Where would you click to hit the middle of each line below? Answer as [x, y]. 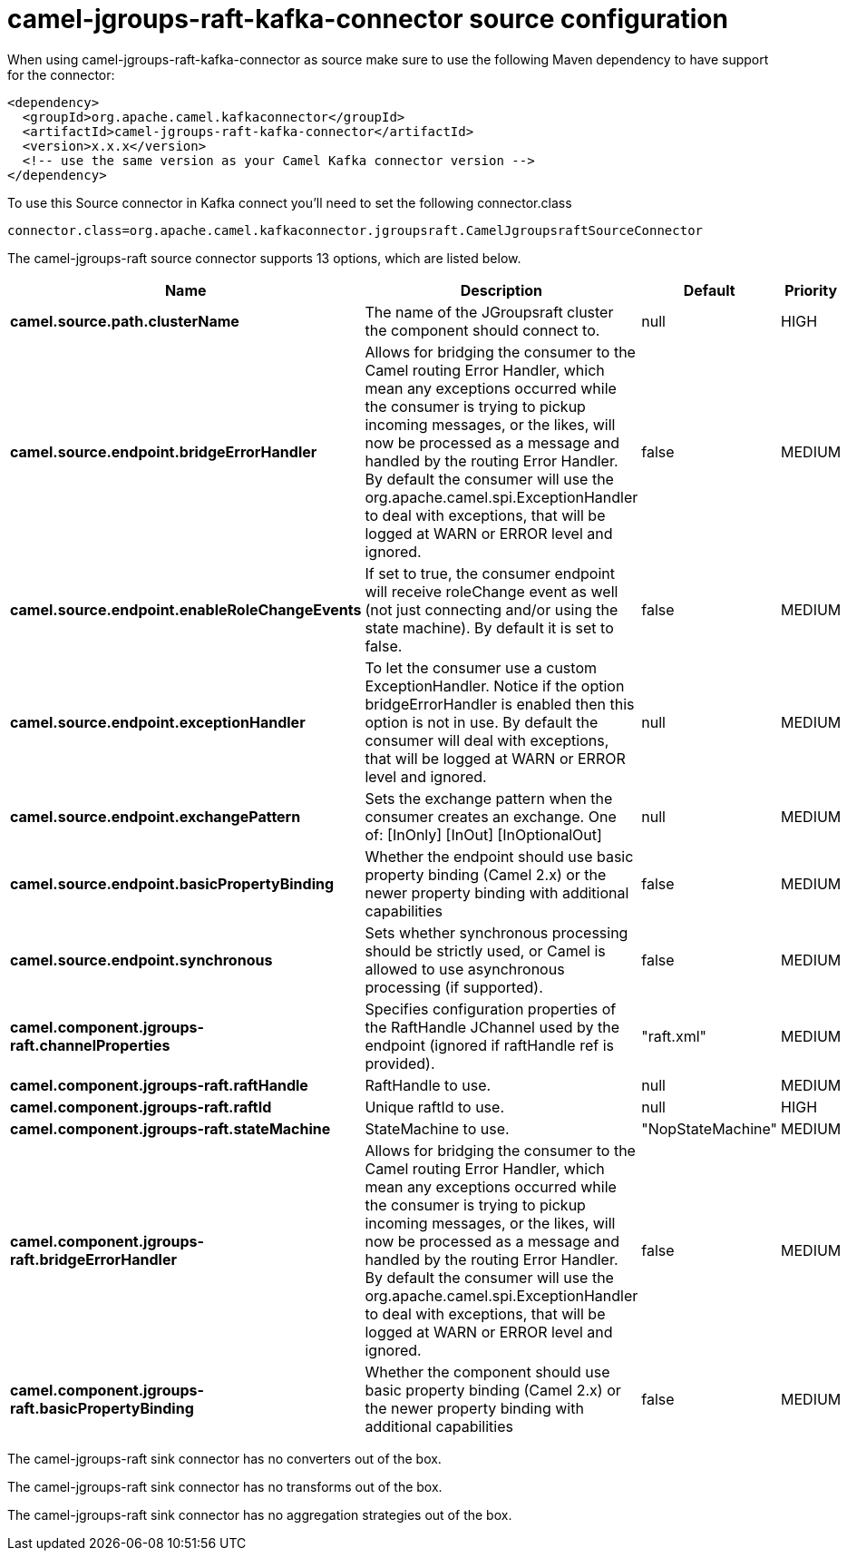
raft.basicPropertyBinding [102, 1408]
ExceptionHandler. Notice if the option [495, 686]
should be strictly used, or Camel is [485, 950]
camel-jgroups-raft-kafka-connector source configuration [368, 19]
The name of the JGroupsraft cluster [489, 312]
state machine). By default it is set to [489, 627]
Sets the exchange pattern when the [489, 798]
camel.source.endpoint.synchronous [141, 960]
